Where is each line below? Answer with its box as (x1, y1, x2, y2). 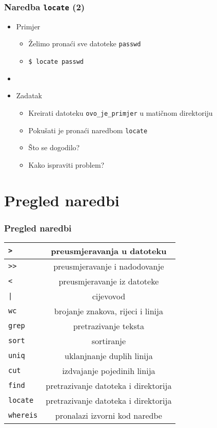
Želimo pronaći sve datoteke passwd (28, 38, 141, 49)
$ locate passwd (28, 58, 84, 66)
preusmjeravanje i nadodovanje (53, 260, 164, 272)
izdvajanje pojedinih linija (62, 364, 155, 377)
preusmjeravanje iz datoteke (58, 275, 159, 287)
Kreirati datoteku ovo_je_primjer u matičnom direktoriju (28, 107, 213, 118)
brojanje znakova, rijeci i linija (54, 305, 163, 317)
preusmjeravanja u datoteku (51, 244, 167, 257)
